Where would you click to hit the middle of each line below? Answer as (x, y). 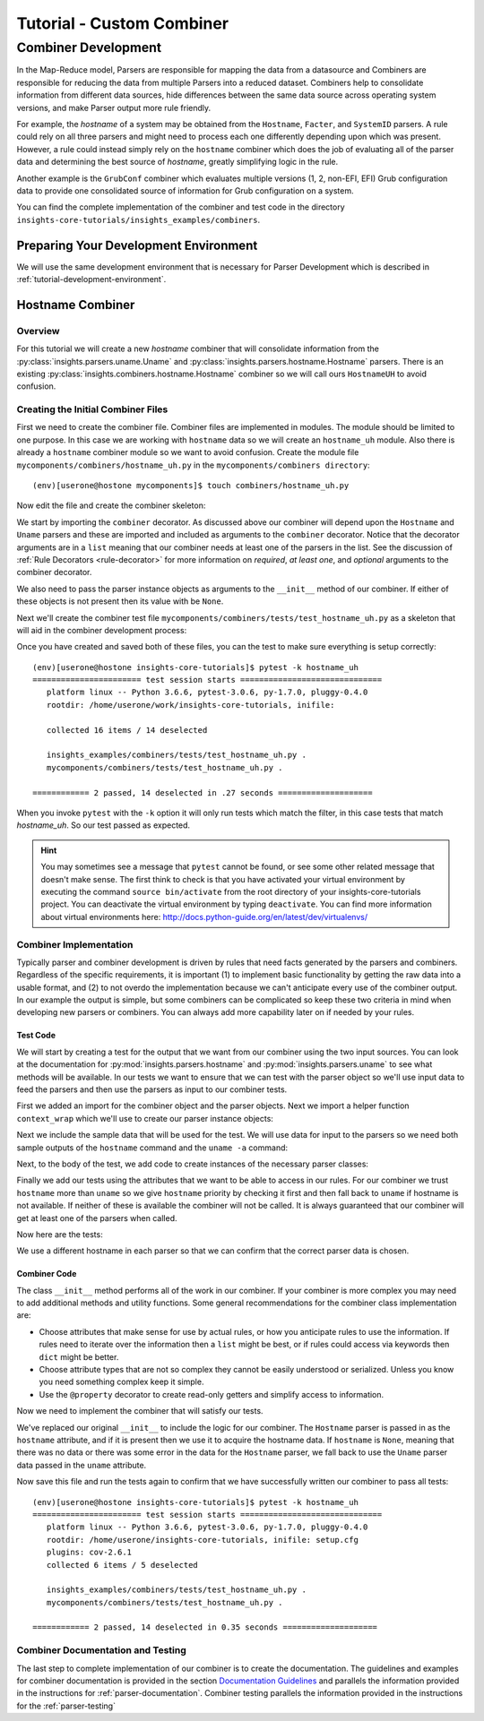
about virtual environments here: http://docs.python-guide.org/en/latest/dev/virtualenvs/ (204, 916)
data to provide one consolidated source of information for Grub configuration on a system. (185, 190)
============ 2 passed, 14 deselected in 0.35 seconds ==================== (205, 1627)
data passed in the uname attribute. (82, 1465)
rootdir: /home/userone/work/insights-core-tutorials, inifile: (190, 705)
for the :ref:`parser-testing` (66, 1706)
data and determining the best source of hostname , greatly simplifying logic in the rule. (177, 162)
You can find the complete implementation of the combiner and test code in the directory (181, 207)
